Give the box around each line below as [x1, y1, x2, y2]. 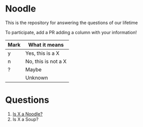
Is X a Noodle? [12, 111, 43, 117]
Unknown [25, 74, 48, 81]
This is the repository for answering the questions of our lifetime [5, 20, 138, 26]
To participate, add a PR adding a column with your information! [5, 29, 137, 35]
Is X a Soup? [12, 116, 39, 122]
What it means [28, 41, 64, 48]
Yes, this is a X [25, 50, 60, 57]
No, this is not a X [25, 58, 67, 65]
